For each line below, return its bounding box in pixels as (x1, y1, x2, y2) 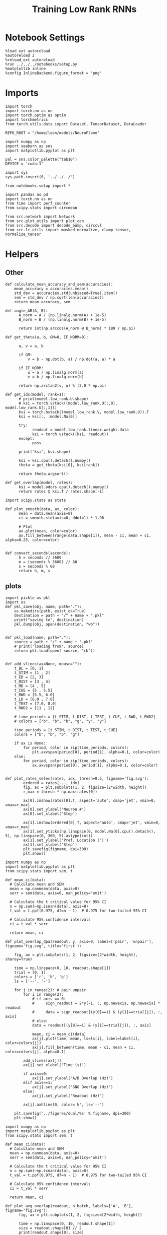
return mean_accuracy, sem (14, 299, 71, 304)
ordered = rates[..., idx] (23, 780, 80, 785)
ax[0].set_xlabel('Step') (23, 811, 78, 816)
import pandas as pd (5, 192, 49, 197)
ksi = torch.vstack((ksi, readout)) (32, 432, 109, 437)
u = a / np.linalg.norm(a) (27, 370, 84, 375)
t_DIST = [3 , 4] (14, 679, 51, 684)
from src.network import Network (5, 214, 75, 219)
